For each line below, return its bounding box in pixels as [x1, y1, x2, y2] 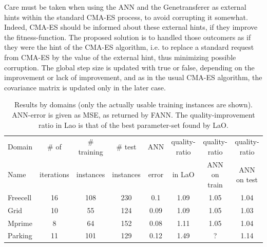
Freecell [8, 192, 32, 202]
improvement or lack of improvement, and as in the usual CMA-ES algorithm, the [4, 72, 262, 83]
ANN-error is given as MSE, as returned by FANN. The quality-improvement [12, 109, 255, 120]
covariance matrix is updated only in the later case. [4, 82, 166, 92]
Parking [8, 230, 32, 241]
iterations [40, 169, 69, 180]
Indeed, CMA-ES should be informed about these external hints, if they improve [4, 22, 258, 32]
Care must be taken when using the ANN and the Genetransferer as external [4, 2, 246, 12]
